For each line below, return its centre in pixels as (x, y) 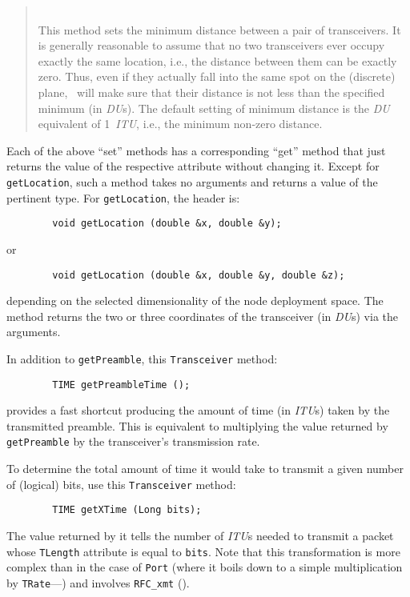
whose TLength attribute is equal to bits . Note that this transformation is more (203, 551)
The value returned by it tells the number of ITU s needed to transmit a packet (200, 535)
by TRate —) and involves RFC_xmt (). (98, 582)
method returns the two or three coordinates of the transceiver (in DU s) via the (203, 316)
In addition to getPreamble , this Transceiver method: (142, 358)
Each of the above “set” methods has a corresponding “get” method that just (196, 150)
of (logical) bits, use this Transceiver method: (121, 484)
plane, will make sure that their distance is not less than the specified (211, 92)
